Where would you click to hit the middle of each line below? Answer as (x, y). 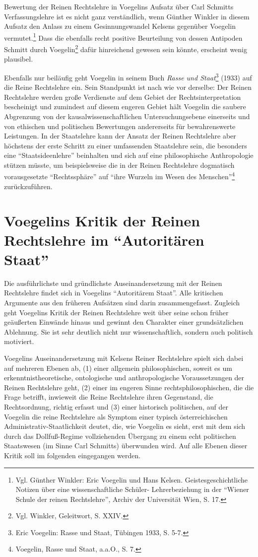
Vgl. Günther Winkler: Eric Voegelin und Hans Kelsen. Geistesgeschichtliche (131, 479)
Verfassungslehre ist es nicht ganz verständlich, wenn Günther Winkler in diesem (127, 16)
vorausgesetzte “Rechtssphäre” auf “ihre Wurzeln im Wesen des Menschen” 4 (120, 176)
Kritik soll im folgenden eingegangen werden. (72, 455)
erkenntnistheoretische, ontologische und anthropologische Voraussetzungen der (124, 378)
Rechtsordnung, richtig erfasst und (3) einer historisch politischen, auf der (116, 406)
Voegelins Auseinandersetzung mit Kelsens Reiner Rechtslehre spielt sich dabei (124, 358)
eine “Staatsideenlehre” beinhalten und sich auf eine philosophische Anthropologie (129, 155)
